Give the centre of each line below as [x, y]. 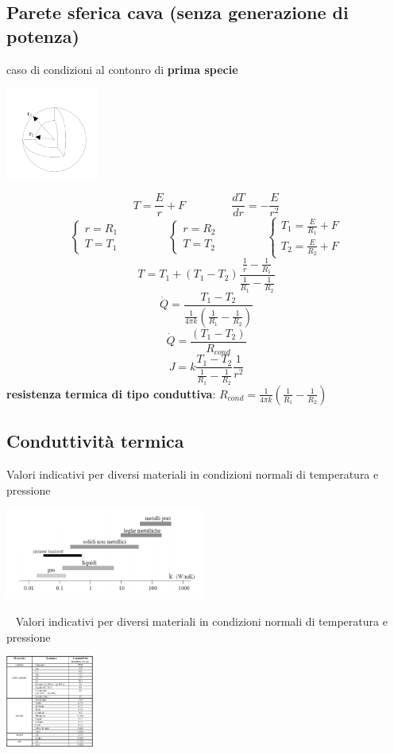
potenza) [43, 35]
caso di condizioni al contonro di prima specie [122, 69]
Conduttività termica [95, 441]
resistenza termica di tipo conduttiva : [111, 393]
